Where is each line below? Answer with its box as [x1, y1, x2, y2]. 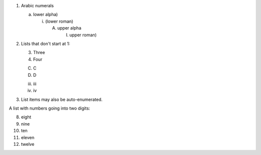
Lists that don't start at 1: [21, 41, 70, 46]
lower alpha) [33, 12, 58, 17]
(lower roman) [45, 18, 73, 24]
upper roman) [69, 32, 97, 38]
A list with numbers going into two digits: [9, 105, 90, 111]
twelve [21, 141, 35, 147]
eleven [21, 134, 35, 140]
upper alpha [57, 25, 82, 31]
